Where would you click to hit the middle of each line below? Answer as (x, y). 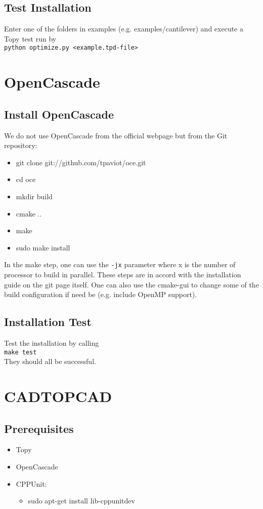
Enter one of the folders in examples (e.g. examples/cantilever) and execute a (124, 29)
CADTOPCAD (58, 396)
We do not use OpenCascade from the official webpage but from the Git (116, 135)
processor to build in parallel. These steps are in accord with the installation (123, 275)
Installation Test (48, 322)
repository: (21, 145)
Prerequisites (39, 428)
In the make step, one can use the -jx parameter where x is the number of (120, 264)
